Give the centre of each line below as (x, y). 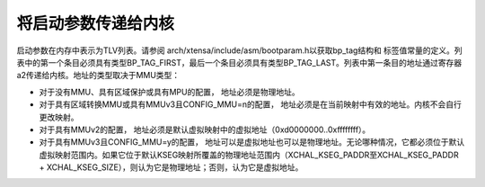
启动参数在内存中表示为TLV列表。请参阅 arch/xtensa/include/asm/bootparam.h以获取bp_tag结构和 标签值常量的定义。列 (239, 50)
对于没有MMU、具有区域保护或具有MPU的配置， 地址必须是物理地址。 (169, 92)
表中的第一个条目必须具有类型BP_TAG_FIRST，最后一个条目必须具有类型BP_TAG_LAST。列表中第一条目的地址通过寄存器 (239, 62)
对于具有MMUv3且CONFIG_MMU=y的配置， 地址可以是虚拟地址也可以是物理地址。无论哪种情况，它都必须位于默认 (252, 142)
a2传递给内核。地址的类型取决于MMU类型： (98, 76)
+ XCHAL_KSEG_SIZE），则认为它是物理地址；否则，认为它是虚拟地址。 (171, 167)
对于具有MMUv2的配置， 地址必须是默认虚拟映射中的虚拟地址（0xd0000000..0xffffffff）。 (205, 129)
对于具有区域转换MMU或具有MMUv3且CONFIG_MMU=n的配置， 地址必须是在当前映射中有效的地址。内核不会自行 (250, 104)
